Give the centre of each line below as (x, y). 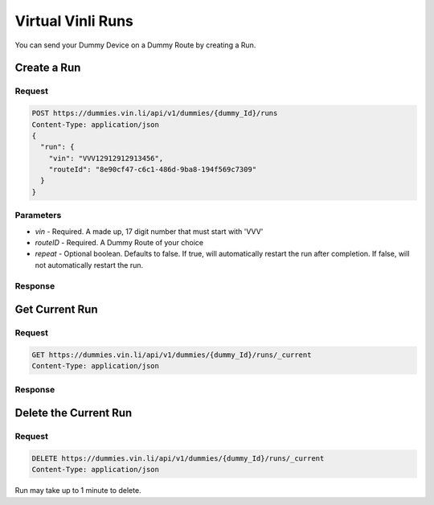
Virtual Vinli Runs (74, 21)
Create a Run (48, 68)
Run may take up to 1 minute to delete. (78, 491)
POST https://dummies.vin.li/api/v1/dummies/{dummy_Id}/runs (155, 113)
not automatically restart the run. (89, 265)
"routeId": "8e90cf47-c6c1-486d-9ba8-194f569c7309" (153, 170)
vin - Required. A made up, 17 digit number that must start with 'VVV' (149, 231)
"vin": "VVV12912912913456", (106, 158)
